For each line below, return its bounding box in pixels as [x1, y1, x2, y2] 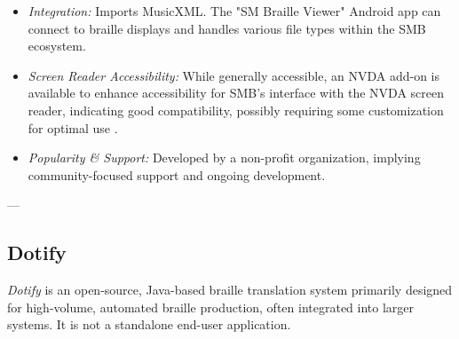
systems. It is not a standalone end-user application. [7, 315, 291, 334]
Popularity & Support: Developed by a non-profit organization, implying [28, 148, 421, 167]
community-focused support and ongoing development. [28, 165, 326, 184]
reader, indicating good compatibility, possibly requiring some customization [28, 100, 444, 119]
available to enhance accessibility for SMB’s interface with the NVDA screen [28, 83, 445, 102]
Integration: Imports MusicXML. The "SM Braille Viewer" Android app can [28, 2, 441, 20]
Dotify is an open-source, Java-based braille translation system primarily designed [7, 280, 453, 299]
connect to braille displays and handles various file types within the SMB [28, 19, 426, 37]
